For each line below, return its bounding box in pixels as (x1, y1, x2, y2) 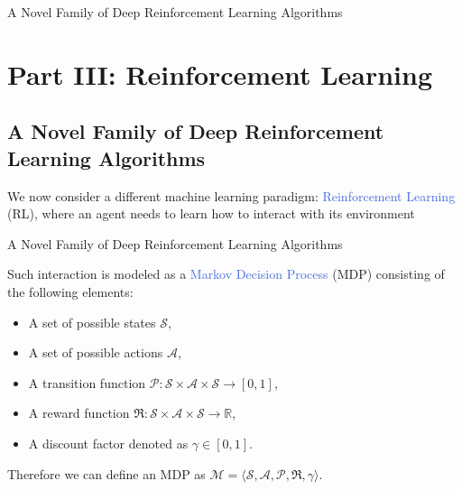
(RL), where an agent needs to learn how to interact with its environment (7, 204, 415, 223)
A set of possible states (28, 312, 156, 331)
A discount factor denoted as (28, 433, 189, 452)
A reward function (28, 403, 130, 422)
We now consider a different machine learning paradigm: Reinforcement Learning (7, 186, 456, 205)
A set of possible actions (28, 343, 163, 362)
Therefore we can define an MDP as (7, 464, 206, 483)
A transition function (28, 373, 146, 392)
